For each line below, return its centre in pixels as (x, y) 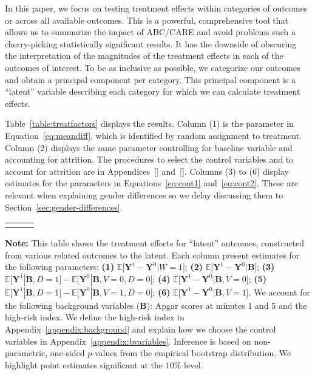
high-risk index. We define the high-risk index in (95, 317)
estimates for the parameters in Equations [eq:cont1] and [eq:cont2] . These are (151, 183)
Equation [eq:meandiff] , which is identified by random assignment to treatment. (153, 135)
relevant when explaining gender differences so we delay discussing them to (144, 194)
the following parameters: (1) (60, 267)
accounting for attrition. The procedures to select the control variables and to (149, 159)
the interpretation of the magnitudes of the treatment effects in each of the (144, 56)
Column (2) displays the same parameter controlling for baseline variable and (149, 147)
